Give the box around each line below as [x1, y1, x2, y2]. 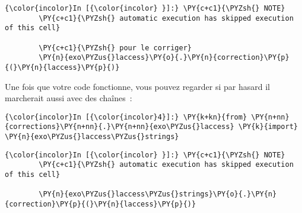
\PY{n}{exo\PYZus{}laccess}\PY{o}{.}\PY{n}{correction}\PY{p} [39, 53, 290, 62]
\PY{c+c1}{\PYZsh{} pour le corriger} [39, 43, 192, 52]
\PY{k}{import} [238, 122, 298, 131]
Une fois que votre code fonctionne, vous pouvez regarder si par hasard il [5, 80, 270, 92]
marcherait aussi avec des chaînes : [5, 92, 132, 104]
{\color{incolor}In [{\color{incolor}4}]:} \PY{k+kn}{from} [5, 112, 247, 121]
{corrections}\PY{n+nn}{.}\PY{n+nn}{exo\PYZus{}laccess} [5, 122, 234, 131]
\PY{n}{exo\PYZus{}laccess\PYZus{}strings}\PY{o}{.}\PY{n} [39, 190, 277, 199]
